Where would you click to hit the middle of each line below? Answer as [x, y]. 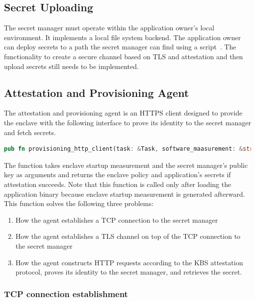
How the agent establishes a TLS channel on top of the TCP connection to [128, 236]
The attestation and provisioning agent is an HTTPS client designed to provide [123, 113]
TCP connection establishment [66, 293]
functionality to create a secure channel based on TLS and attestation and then [124, 56]
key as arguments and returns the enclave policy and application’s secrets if [117, 174]
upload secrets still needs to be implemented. [71, 66]
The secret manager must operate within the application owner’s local [109, 28]
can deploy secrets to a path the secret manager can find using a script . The [120, 47]
